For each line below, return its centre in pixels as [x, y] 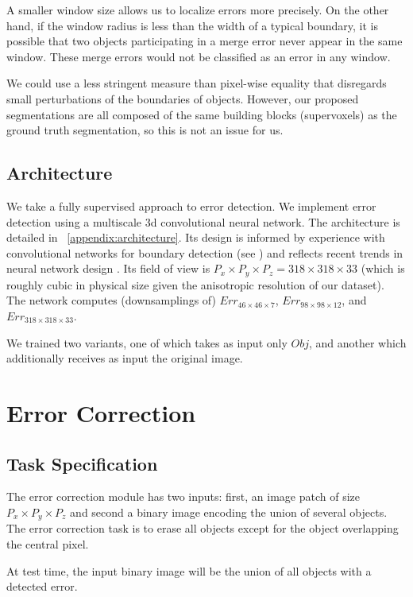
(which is [383, 268]
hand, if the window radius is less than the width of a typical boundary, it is [192, 25]
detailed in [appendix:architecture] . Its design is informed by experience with [196, 237]
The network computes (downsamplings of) [111, 300]
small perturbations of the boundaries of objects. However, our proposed [183, 98]
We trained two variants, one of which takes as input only [147, 342]
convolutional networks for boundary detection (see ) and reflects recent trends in [205, 252]
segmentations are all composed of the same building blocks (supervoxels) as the [202, 114]
